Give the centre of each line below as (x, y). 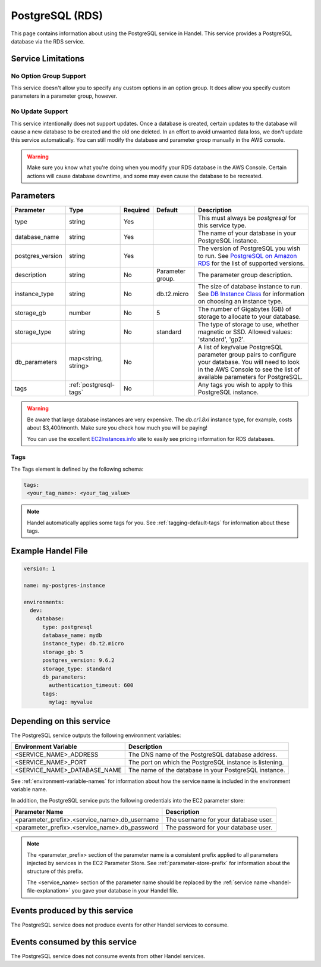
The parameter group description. (246, 275)
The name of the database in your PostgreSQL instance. (207, 770)
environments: (44, 602)
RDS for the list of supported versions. (252, 263)
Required (136, 210)
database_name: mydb (72, 635)
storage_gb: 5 (63, 652)
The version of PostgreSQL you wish (249, 248)
